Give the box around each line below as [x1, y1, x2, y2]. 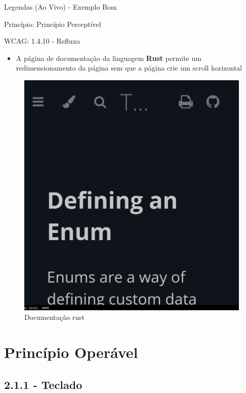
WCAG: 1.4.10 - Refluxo [4, 36, 80, 46]
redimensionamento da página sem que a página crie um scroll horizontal [16, 62, 242, 73]
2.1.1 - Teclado [4, 376, 83, 392]
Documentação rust [24, 312, 85, 322]
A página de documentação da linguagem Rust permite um [16, 52, 201, 63]
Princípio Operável [4, 342, 138, 363]
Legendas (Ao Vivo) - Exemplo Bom [4, 2, 117, 12]
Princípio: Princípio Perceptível [4, 18, 101, 29]
